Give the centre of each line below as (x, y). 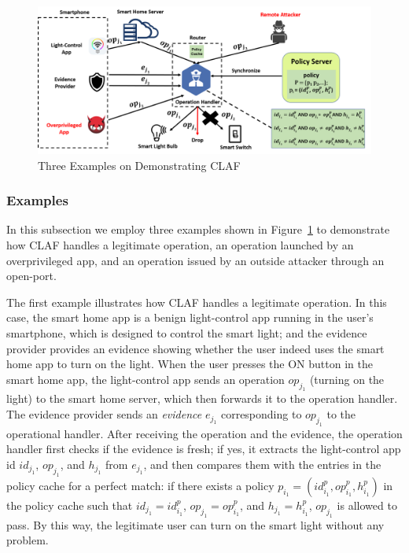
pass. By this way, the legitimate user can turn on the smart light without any (195, 524)
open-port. (31, 276)
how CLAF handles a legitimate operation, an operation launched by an (180, 244)
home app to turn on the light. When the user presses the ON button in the (190, 364)
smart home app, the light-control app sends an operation (146, 379)
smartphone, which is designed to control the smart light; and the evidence (187, 332)
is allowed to (367, 505)
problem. (28, 540)
